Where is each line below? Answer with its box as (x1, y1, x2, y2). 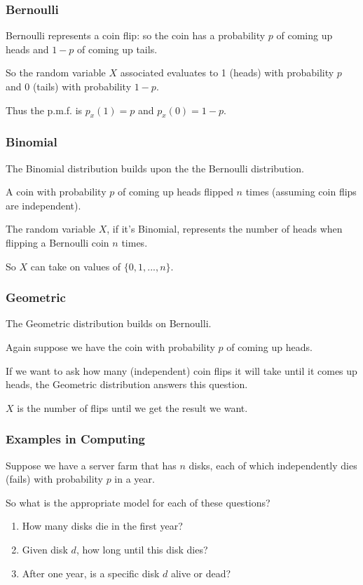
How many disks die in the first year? (22, 518, 183, 533)
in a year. (114, 472, 155, 486)
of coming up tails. (77, 41, 158, 56)
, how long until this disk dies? (76, 542, 208, 556)
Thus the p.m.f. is (6, 102, 83, 117)
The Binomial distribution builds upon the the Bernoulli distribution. (6, 160, 304, 175)
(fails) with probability (6, 472, 103, 486)
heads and (6, 41, 49, 56)
